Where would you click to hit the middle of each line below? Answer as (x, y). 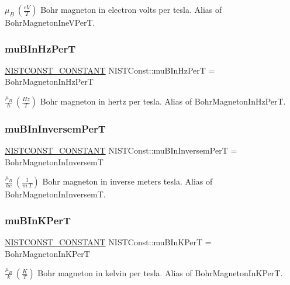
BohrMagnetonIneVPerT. (50, 22)
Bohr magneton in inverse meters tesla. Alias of (127, 181)
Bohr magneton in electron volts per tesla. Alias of (131, 9)
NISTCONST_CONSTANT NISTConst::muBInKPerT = (108, 242)
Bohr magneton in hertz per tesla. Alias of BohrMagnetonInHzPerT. (163, 101)
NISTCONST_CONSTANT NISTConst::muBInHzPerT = (110, 70)
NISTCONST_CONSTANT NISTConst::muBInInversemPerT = (121, 150)
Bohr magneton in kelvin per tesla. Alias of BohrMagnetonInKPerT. (160, 273)
